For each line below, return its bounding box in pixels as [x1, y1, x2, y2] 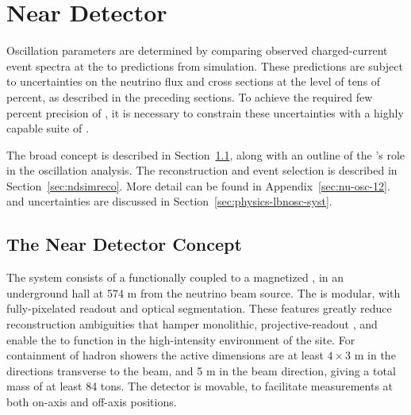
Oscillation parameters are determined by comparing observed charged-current [6, 42, 388, 59]
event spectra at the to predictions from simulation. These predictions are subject [6, 57, 403, 74]
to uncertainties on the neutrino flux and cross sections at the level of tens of [6, 73, 381, 90]
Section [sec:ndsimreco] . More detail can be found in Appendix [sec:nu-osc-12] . [6, 177, 390, 194]
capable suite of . [6, 120, 89, 136]
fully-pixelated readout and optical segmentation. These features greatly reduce [6, 300, 392, 317]
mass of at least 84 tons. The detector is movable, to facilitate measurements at [6, 378, 394, 394]
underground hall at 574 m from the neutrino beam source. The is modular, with [6, 284, 401, 301]
